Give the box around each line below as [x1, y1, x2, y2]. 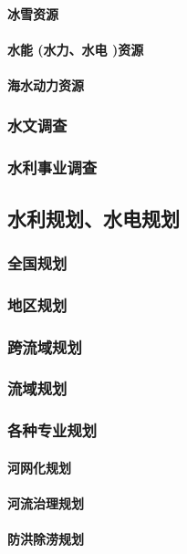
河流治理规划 [7, 494, 84, 513]
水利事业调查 [7, 156, 98, 179]
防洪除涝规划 [7, 529, 84, 549]
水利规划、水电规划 [7, 204, 180, 232]
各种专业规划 [7, 419, 98, 442]
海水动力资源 [7, 75, 84, 94]
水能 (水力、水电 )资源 [7, 39, 144, 58]
